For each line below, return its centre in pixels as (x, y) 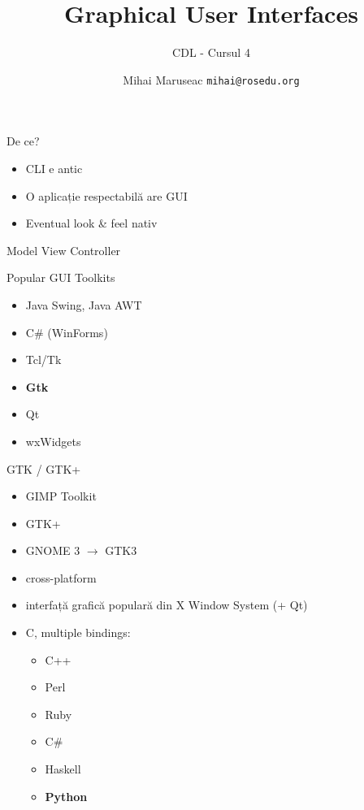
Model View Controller (64, 250)
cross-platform (61, 577)
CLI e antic (54, 168)
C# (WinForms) (67, 332)
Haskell (63, 769)
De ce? (23, 141)
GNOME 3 (53, 550)
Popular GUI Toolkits (61, 277)
